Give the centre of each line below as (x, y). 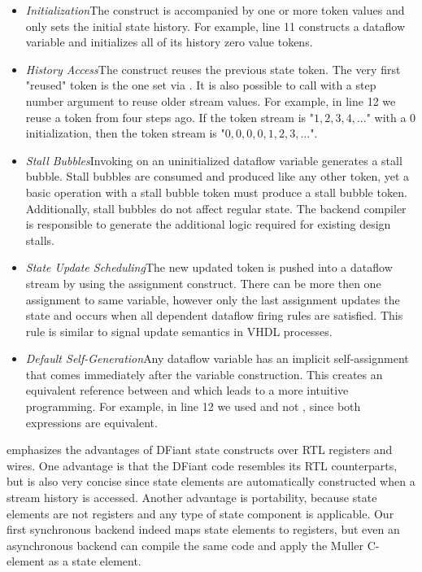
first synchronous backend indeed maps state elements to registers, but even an (203, 529)
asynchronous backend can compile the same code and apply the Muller (185, 545)
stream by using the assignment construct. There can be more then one (203, 283)
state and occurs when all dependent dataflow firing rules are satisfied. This (214, 315)
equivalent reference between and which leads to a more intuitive (187, 390)
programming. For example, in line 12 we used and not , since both (193, 406)
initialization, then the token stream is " (125, 133)
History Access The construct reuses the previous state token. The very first (213, 69)
